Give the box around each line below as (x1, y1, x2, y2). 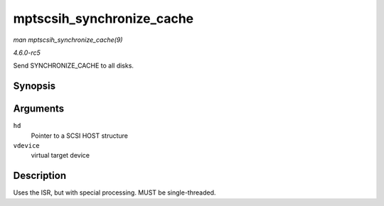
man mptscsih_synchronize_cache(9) (13, 36, 123, 44)
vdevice (13, 142, 41, 150)
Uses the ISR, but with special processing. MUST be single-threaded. (13, 188, 216, 197)
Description (13, 170, 67, 182)
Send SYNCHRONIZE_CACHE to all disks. (13, 61, 134, 70)
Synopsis (13, 80, 56, 92)
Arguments (13, 103, 65, 115)
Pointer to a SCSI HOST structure (31, 131, 128, 140)
